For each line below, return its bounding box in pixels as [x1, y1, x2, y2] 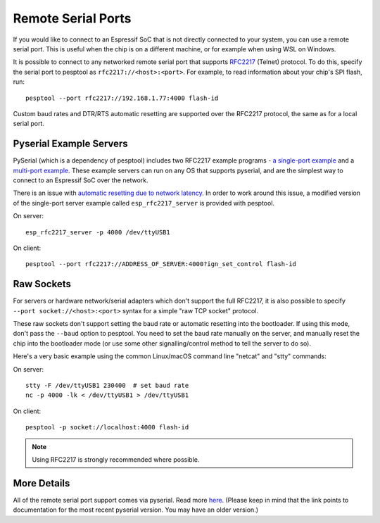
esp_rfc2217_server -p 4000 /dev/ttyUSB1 [25, 228, 170, 236]
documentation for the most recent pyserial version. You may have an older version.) [13, 505, 259, 514]
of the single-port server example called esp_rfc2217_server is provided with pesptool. [13, 199, 274, 207]
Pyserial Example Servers [13, 138, 128, 150]
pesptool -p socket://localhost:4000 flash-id [25, 423, 189, 431]
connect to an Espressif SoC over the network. [13, 176, 148, 184]
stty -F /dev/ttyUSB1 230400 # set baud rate [25, 381, 189, 389]
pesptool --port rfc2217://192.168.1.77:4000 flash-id [25, 94, 219, 102]
